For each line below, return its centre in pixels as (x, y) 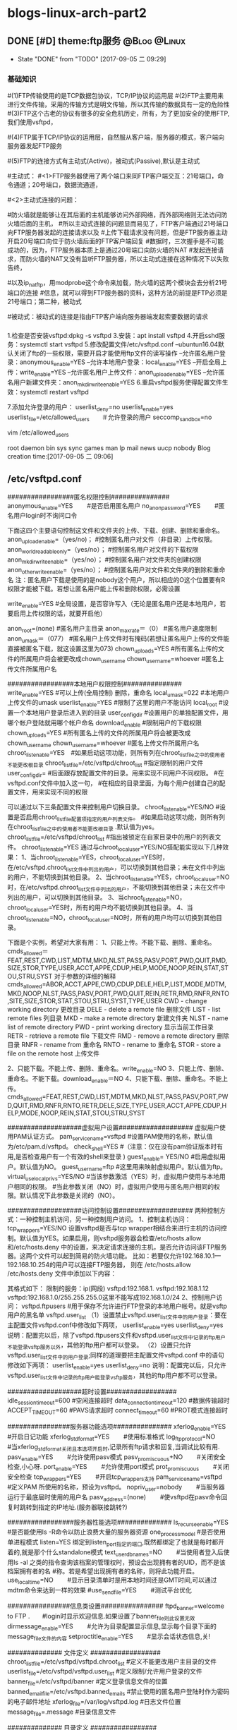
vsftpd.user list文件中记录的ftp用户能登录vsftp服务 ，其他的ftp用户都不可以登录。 (114, 1376)
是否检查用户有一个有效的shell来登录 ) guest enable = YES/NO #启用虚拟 (117, 1157)
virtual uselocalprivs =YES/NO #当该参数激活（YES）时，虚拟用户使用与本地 (114, 1178)
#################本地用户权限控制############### (95, 684)
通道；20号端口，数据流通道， (57, 185)
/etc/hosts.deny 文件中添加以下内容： (62, 1274)
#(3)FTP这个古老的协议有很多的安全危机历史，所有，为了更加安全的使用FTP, (119, 114)
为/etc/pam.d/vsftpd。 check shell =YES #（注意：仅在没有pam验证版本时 (112, 1147)
